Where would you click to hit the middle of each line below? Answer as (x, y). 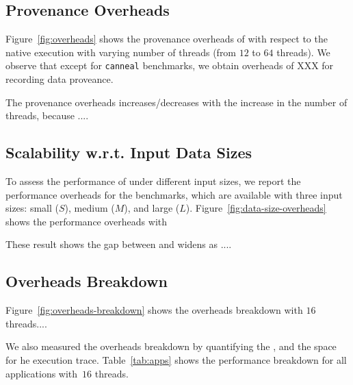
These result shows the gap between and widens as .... (119, 244)
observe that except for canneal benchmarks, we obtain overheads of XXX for (170, 65)
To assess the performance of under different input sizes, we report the (153, 181)
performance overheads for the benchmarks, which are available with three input (174, 194)
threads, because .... (47, 115)
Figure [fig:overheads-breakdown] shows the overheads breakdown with (154, 310)
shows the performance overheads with (86, 221)
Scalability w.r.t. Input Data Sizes (129, 152)
